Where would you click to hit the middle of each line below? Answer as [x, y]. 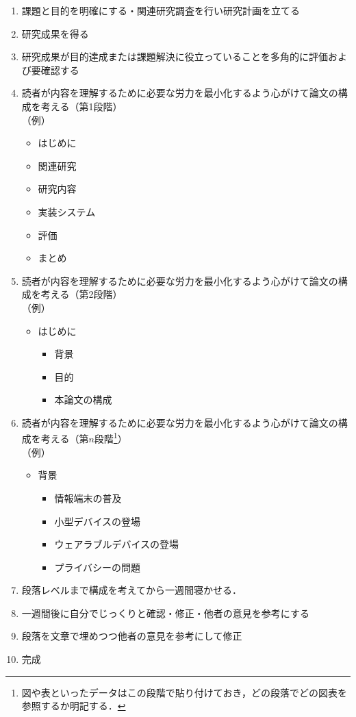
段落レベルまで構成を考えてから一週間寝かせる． [132, 590]
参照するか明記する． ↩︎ [74, 706]
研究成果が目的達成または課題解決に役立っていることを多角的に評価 [175, 56]
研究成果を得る [55, 33]
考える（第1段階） [81, 106]
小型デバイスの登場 [97, 521]
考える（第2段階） [81, 294]
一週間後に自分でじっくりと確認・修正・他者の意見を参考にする [165, 613]
